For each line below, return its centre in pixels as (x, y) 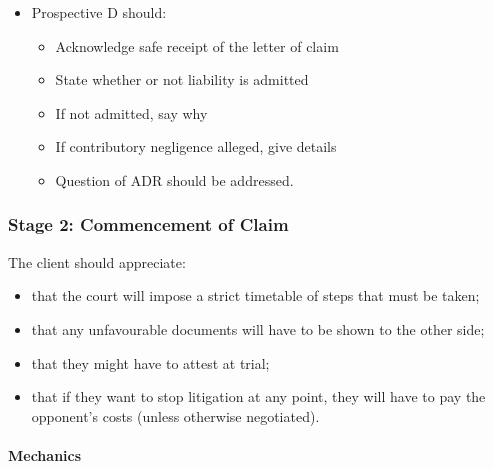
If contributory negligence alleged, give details (196, 146)
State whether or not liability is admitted (182, 79)
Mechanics (45, 454)
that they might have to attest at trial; (150, 362)
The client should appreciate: (97, 261)
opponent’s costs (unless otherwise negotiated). (175, 415)
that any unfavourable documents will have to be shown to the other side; (258, 328)
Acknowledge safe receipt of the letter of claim (197, 45)
